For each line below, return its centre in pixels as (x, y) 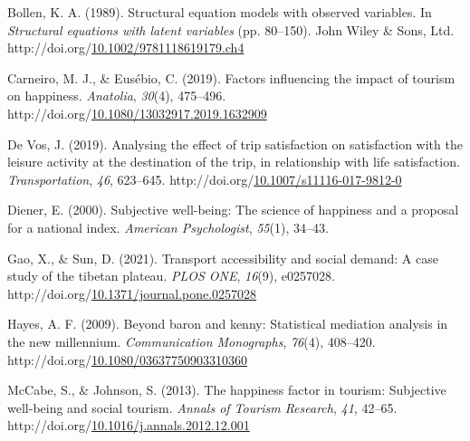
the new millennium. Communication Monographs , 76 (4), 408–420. (192, 341)
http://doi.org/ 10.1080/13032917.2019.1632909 (137, 113)
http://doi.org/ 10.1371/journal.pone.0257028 (132, 293)
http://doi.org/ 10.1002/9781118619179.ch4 (126, 48)
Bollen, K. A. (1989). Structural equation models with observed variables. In (220, 12)
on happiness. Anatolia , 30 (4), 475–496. (117, 96)
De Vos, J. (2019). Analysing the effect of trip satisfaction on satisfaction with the (235, 144)
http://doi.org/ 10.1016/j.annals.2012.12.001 (129, 425)
